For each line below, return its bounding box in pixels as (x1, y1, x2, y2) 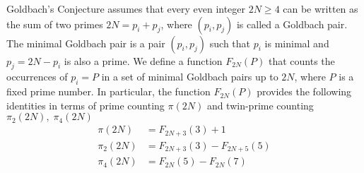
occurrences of (6, 69, 68, 84)
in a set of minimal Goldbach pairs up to (101, 69, 278, 84)
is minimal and (264, 35, 329, 50)
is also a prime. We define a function (64, 53, 223, 68)
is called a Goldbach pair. (236, 16, 348, 31)
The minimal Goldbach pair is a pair (6, 35, 165, 50)
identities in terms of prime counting (6, 97, 165, 112)
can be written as (283, 1, 358, 16)
